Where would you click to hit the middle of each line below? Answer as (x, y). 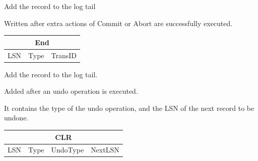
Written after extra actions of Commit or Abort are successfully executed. (118, 23)
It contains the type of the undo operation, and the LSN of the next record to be (129, 108)
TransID (64, 55)
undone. (16, 118)
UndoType (68, 150)
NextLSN (105, 150)
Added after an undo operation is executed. (71, 91)
